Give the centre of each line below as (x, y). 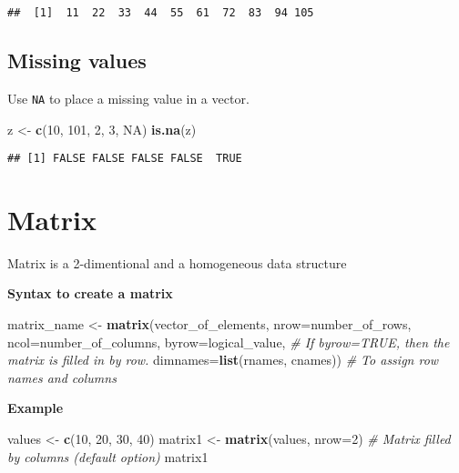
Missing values (77, 60)
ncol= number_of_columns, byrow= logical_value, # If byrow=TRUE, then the (229, 342)
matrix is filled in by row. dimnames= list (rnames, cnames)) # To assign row (223, 360)
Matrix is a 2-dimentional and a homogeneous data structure (177, 262)
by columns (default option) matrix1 (108, 456)
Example (36, 408)
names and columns (62, 377)
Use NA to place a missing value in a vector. (128, 98)
